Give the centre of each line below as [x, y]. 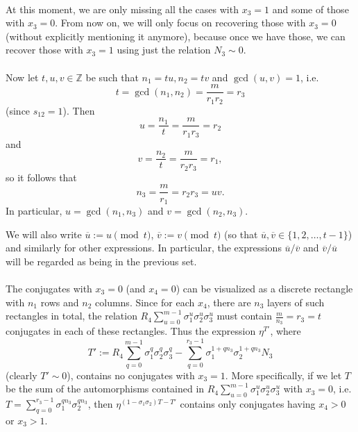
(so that [241, 234]
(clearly [22, 375]
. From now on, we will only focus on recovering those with [180, 23]
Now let [22, 77]
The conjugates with [49, 288]
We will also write [44, 234]
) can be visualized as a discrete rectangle [264, 288]
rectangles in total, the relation [71, 316]
